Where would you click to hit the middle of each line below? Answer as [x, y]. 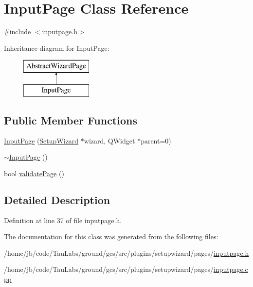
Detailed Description [57, 199]
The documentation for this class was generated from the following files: [111, 236]
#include [18, 31]
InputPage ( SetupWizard [41, 140]
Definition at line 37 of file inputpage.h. [63, 220]
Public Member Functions [71, 120]
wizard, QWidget [109, 140]
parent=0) [156, 140]
